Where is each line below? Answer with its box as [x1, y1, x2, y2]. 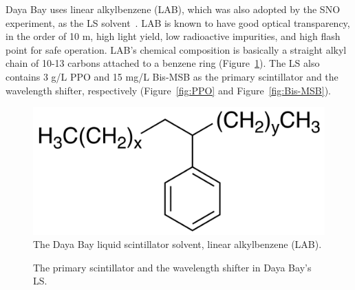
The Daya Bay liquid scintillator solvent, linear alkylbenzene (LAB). [33, 237, 322, 251]
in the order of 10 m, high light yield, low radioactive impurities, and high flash [6, 29, 341, 43]
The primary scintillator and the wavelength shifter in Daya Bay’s [33, 260, 312, 274]
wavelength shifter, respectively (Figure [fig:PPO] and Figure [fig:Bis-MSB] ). [6, 83, 331, 97]
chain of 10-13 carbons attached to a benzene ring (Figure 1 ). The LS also [6, 56, 320, 70]
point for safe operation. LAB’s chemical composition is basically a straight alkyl [6, 42, 347, 56]
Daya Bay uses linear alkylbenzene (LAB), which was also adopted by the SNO [6, 2, 341, 16]
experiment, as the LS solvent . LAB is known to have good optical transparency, [6, 15, 350, 30]
